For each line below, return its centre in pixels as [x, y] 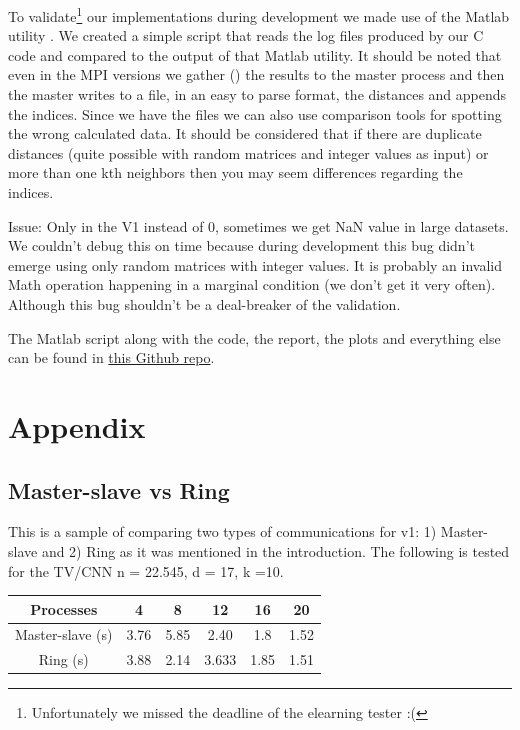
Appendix [77, 425]
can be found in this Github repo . [111, 357]
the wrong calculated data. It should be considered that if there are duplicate [245, 133]
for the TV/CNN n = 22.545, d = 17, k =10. [146, 570]
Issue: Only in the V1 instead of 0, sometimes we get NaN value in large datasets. [258, 225]
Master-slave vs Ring [119, 489]
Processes [64, 608]
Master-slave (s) [64, 634]
